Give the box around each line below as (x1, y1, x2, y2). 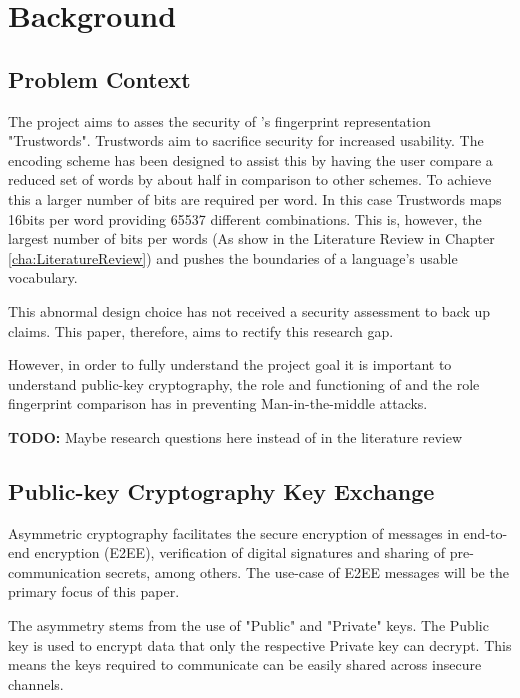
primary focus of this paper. (8, 581, 180, 602)
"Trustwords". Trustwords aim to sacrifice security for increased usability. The (8, 130, 484, 151)
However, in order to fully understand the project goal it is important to (8, 354, 452, 375)
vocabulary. (8, 267, 78, 288)
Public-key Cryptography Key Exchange (8, 475, 435, 506)
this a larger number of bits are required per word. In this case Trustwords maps (8, 188, 502, 209)
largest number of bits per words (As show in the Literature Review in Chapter (8, 228, 495, 249)
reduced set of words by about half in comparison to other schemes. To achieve (8, 169, 492, 190)
